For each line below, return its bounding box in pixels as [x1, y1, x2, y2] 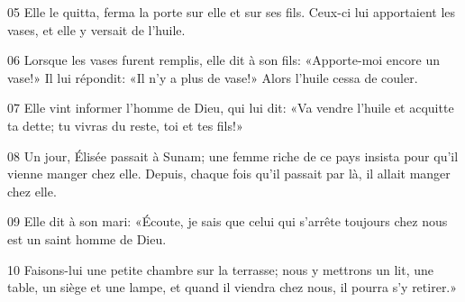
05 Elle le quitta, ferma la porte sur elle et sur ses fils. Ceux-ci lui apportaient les [7, 3, 456, 21]
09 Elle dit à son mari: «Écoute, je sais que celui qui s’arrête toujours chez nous [7, 212, 448, 231]
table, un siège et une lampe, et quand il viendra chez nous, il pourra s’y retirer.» [7, 278, 458, 297]
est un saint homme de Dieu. [7, 229, 167, 248]
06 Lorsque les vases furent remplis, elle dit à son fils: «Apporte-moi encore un [7, 50, 441, 69]
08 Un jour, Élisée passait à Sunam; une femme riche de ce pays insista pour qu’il [7, 146, 459, 165]
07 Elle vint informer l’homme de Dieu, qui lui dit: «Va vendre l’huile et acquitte [7, 98, 454, 117]
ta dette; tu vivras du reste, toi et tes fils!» [7, 115, 243, 134]
